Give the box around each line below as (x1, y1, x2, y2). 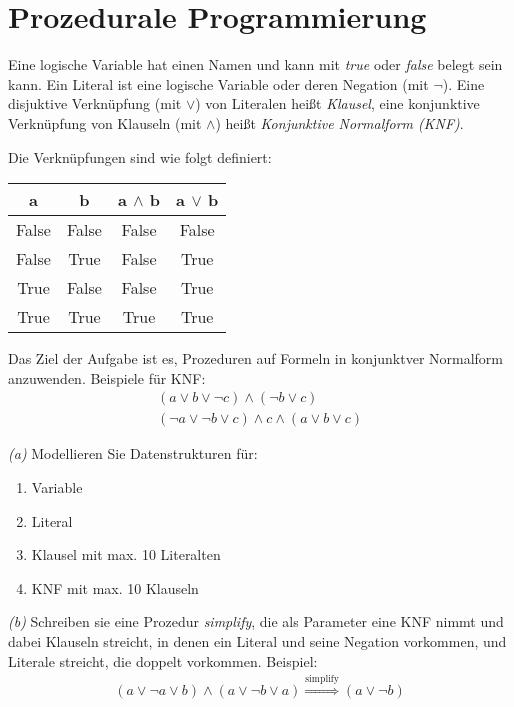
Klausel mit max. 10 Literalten (31, 544, 221, 565)
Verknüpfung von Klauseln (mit (8, 112, 202, 133)
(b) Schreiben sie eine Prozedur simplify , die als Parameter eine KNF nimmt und (8, 611, 504, 632)
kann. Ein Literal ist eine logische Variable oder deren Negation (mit (8, 73, 429, 94)
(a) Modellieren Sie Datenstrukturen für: (8, 443, 258, 464)
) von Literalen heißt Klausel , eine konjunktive (195, 93, 480, 114)
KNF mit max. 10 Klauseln (31, 577, 199, 598)
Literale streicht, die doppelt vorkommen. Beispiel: (8, 650, 318, 671)
